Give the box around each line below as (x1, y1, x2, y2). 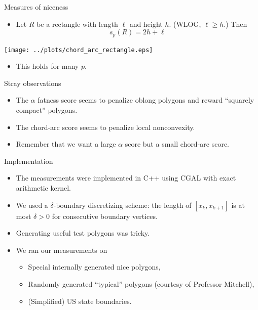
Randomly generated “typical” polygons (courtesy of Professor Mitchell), (28, 279, 254, 289)
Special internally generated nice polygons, (28, 261, 161, 272)
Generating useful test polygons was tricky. (16, 228, 150, 238)
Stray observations (4, 77, 61, 88)
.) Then (224, 18, 247, 29)
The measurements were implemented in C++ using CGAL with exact (16, 172, 236, 183)
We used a (16, 199, 48, 210)
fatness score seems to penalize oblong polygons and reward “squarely (38, 95, 254, 105)
